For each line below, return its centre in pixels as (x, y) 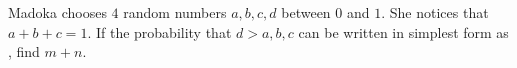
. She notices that (435, 12)
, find (24, 51)
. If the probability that (159, 31)
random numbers (175, 12)
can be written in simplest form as (403, 31)
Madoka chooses (57, 12)
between (306, 12)
